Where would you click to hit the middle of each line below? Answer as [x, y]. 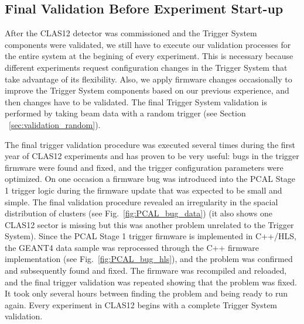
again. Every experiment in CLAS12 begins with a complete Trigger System [141, 304]
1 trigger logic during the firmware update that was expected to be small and [144, 190]
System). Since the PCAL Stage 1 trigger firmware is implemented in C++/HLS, [151, 236]
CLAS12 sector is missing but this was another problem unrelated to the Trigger [149, 224]
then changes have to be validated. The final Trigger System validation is [136, 101]
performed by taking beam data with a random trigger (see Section [125, 113]
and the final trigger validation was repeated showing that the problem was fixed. [151, 282]
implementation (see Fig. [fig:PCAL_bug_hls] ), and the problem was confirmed [149, 259]
